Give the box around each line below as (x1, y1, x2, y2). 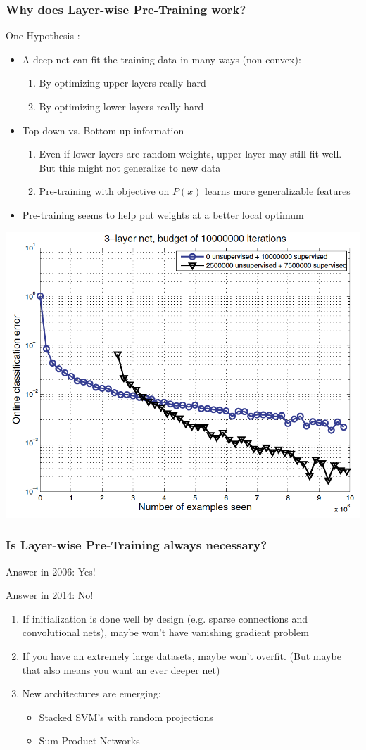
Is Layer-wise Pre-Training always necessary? (6, 536, 267, 554)
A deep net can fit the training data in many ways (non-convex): (22, 51, 301, 66)
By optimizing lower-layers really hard (39, 99, 204, 113)
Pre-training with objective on (39, 184, 170, 198)
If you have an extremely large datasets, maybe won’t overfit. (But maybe (22, 649, 341, 663)
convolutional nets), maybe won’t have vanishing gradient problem (22, 625, 309, 640)
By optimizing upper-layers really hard (39, 75, 206, 90)
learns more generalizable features (205, 184, 351, 198)
